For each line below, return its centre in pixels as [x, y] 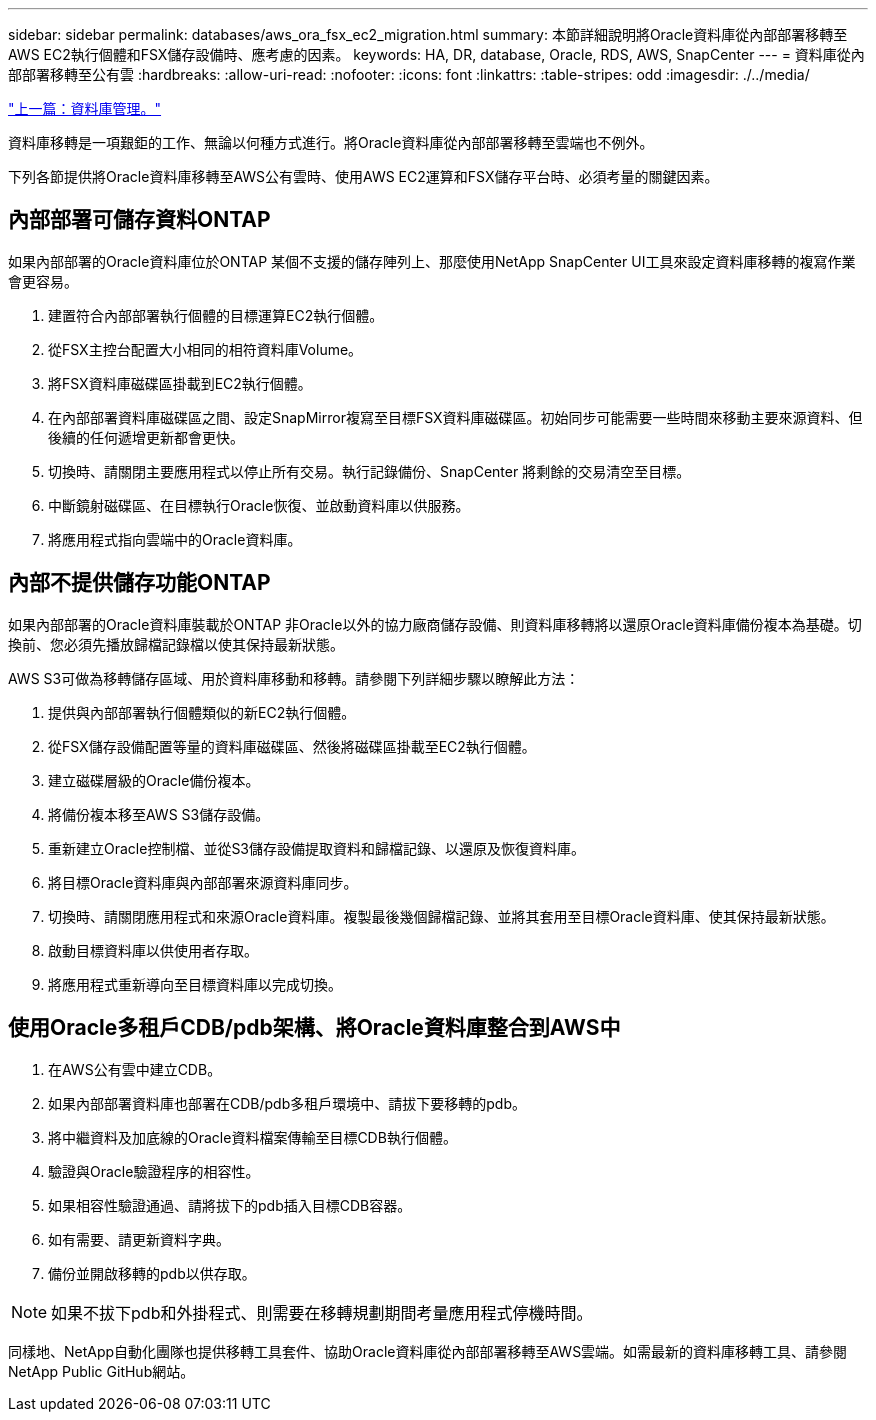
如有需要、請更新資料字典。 [139, 1239]
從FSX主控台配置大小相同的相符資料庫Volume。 [205, 349]
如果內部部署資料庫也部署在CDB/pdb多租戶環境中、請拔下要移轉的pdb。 [287, 1103]
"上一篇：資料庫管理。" [85, 108]
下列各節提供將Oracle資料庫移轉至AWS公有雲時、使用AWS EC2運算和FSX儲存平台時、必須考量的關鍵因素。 [363, 176]
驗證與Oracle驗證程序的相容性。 [154, 1171]
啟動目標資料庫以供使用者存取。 [153, 950]
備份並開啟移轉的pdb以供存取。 [152, 1273]
